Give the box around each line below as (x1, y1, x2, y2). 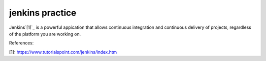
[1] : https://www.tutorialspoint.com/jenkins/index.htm (9, 49, 117, 55)
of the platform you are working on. (9, 31, 81, 37)
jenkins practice (9, 7, 76, 18)
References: (9, 40, 34, 46)
